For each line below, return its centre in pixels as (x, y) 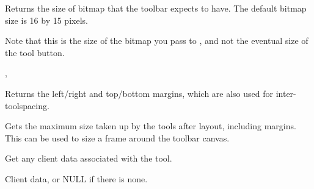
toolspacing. (27, 105)
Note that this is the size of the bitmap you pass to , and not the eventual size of (157, 41)
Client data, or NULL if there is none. (76, 178)
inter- (286, 93)
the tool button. (35, 52)
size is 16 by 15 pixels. (46, 20)
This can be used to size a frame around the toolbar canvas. (117, 137)
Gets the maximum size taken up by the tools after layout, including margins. (151, 126)
